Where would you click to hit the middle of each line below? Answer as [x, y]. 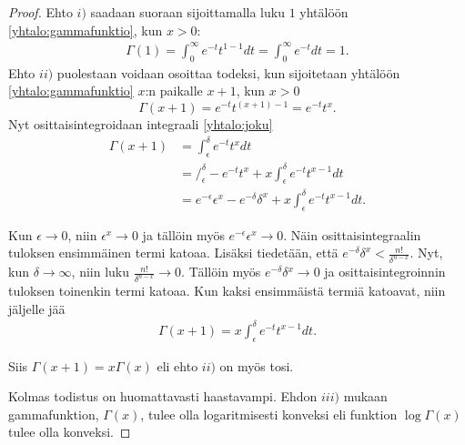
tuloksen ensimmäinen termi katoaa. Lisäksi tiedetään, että [173, 253]
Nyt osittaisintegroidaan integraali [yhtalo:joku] [141, 124]
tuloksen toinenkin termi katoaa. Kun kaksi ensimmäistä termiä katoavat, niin [227, 291]
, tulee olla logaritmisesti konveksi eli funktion [269, 414]
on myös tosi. [257, 365]
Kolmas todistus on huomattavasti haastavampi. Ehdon [163, 396]
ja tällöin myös [183, 234]
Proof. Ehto [40, 12]
